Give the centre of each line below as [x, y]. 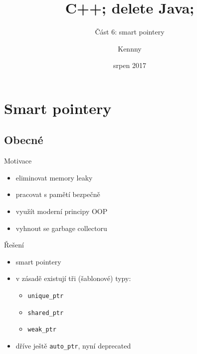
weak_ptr [42, 330]
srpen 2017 [130, 65]
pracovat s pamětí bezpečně [58, 194]
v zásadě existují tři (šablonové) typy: [73, 278]
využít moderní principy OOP [62, 211]
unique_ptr [46, 296]
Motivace [18, 161]
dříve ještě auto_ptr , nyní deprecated [73, 346]
